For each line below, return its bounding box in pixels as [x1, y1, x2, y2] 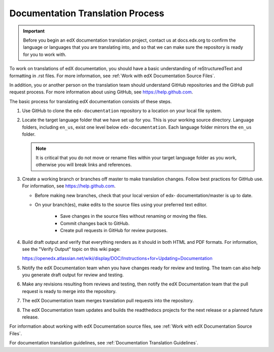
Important [23, 28, 45, 34]
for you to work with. [23, 51, 66, 57]
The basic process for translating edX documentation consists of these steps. [9, 98, 172, 104]
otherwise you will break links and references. [36, 162, 132, 168]
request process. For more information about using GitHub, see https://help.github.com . [9, 89, 193, 95]
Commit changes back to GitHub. [60, 220, 130, 226]
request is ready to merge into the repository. [22, 288, 117, 294]
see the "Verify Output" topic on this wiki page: [22, 246, 121, 252]
